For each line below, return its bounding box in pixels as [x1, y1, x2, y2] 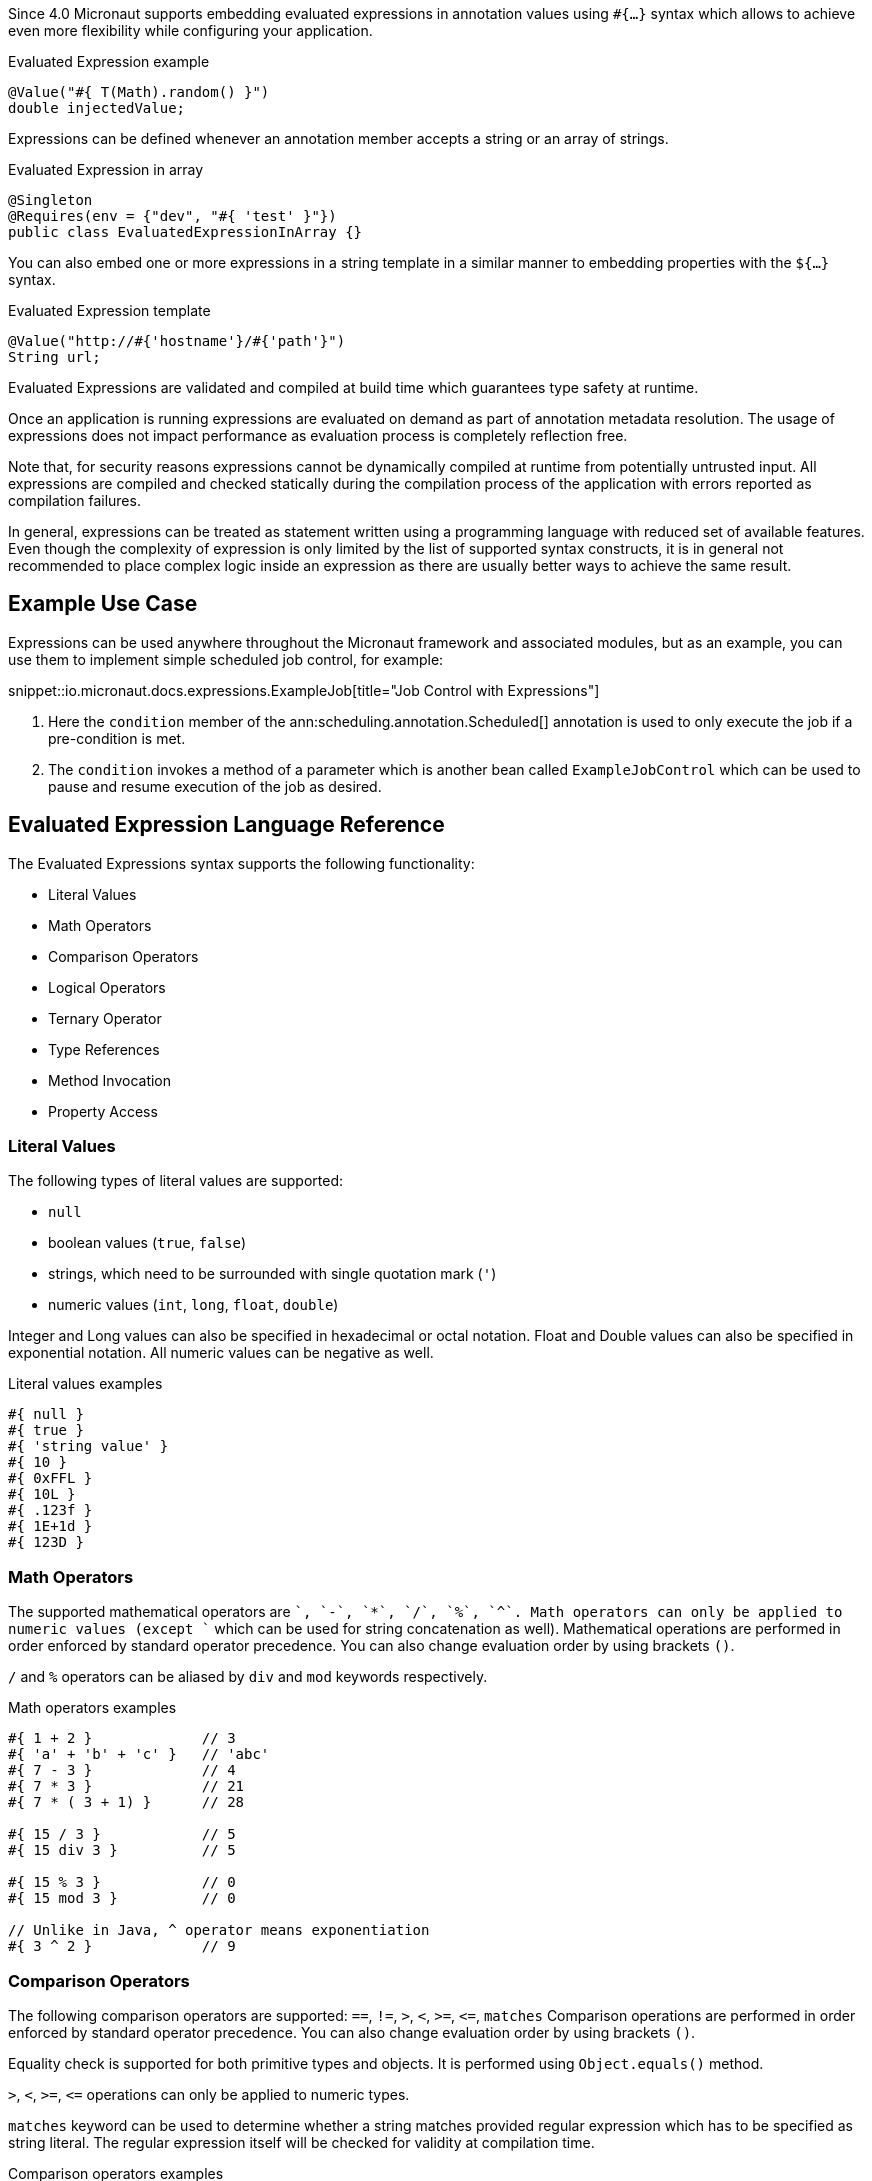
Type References [48, 1040, 160, 1058]
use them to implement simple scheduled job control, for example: [8, 650, 444, 668]
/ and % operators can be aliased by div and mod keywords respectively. [8, 1668, 488, 1686]
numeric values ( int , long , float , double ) [48, 1296, 339, 1314]
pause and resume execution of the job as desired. [48, 777, 382, 795]
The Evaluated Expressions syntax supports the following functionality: [8, 854, 475, 872]
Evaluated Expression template [8, 302, 211, 319]
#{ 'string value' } [8, 1438, 169, 1455]
